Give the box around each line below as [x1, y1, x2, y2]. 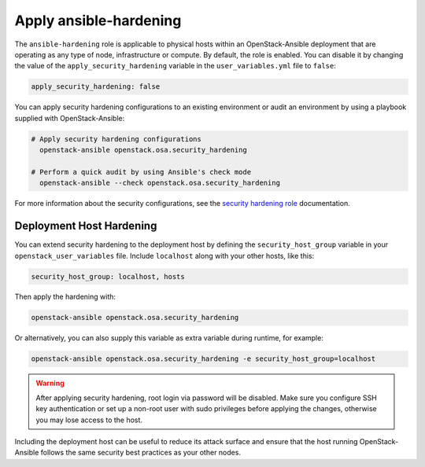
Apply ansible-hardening [14, 12, 182, 29]
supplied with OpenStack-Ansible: [14, 113, 125, 123]
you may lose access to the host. [35, 415, 143, 425]
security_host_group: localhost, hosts [31, 272, 185, 281]
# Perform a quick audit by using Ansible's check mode [31, 167, 252, 176]
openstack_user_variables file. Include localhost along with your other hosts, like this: [14, 251, 315, 260]
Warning [35, 378, 65, 388]
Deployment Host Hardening [14, 219, 157, 233]
